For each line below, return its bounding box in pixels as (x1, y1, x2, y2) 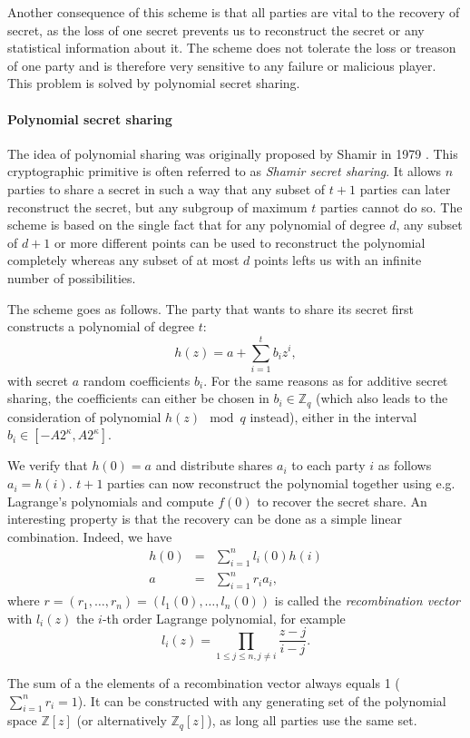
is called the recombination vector (274, 591, 460, 610)
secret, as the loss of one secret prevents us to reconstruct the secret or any (7, 20, 425, 39)
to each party (291, 456, 366, 475)
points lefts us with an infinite (254, 251, 422, 270)
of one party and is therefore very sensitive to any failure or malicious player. (7, 55, 436, 74)
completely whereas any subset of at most (7, 251, 240, 270)
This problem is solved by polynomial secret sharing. (7, 74, 300, 93)
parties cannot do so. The (319, 197, 463, 216)
